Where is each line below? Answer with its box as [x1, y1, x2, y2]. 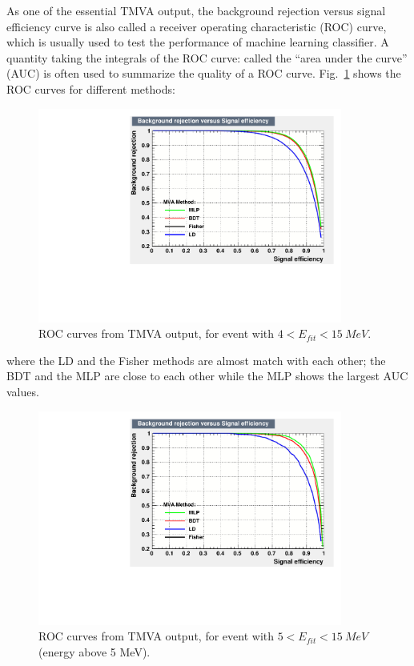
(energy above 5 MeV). [38, 643, 151, 660]
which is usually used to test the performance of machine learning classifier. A [6, 34, 389, 50]
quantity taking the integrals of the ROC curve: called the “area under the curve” [6, 49, 408, 66]
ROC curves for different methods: [6, 80, 175, 97]
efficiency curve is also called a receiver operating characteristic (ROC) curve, [6, 18, 387, 34]
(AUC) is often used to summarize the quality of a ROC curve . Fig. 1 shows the [6, 65, 401, 82]
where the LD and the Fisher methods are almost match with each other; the [6, 351, 386, 368]
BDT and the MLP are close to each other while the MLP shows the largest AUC [6, 367, 408, 384]
